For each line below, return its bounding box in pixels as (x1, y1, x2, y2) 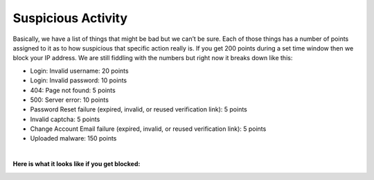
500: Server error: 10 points (30, 96, 109, 104)
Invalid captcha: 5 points (30, 115, 100, 123)
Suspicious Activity (12, 10, 128, 26)
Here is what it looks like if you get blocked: (12, 160, 141, 168)
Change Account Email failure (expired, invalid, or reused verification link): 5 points (30, 125, 267, 133)
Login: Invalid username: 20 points (30, 66, 129, 75)
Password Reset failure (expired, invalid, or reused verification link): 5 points (30, 105, 247, 114)
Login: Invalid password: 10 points (30, 76, 127, 84)
